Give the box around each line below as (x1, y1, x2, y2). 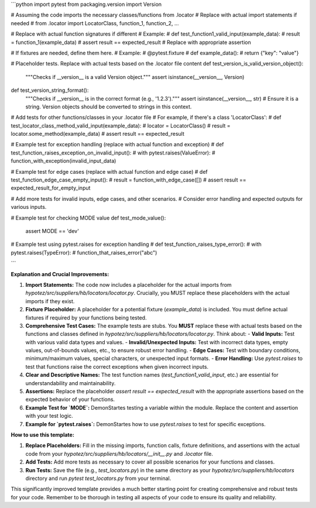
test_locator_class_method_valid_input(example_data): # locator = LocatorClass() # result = (11, 122, 231, 129)
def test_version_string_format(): (11, 87, 89, 94)
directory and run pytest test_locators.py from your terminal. (25, 475, 171, 482)
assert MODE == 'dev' (25, 227, 79, 234)
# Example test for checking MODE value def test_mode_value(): (11, 214, 166, 221)
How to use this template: (11, 431, 74, 438)
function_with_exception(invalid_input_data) (11, 157, 116, 164)
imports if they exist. (25, 297, 75, 304)
